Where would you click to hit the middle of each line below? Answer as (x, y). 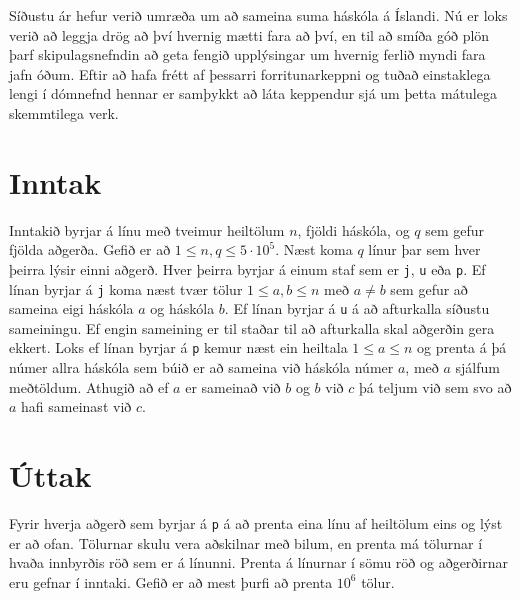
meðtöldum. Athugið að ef (89, 386)
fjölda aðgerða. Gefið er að (90, 249)
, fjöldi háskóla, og (353, 229)
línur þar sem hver (424, 249)
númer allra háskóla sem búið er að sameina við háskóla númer (201, 367)
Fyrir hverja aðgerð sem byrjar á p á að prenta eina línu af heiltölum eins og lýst (256, 523)
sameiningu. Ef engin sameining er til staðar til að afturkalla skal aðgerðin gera (252, 327)
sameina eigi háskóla (71, 308)
